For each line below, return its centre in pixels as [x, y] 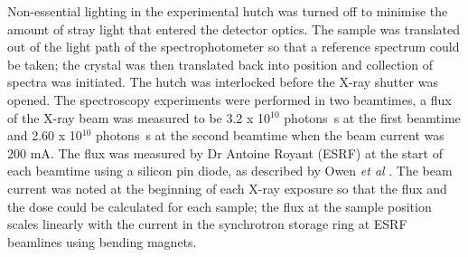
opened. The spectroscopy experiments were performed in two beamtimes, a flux [229, 99]
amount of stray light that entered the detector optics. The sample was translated [234, 29]
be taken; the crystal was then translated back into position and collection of [220, 64]
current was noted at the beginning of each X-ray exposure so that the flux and [227, 188]
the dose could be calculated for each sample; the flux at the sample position [220, 206]
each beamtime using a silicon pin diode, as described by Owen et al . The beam [230, 171]
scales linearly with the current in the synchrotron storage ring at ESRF [207, 224]
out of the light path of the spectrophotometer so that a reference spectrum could [234, 47]
